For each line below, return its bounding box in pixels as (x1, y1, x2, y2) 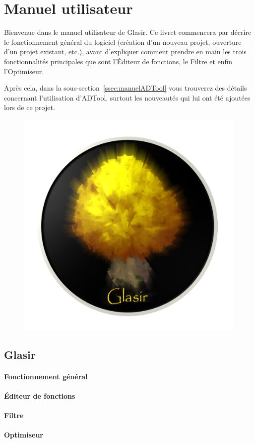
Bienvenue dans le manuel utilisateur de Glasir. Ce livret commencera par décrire (4, 27, 252, 37)
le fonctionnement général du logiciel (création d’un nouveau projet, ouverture (4, 36, 242, 47)
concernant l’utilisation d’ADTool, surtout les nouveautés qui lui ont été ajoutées (4, 92, 251, 103)
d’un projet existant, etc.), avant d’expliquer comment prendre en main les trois (4, 46, 247, 57)
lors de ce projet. (4, 102, 55, 112)
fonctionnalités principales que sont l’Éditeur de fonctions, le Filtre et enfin (4, 56, 233, 66)
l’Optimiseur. (4, 66, 44, 76)
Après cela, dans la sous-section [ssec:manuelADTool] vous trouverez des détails (4, 83, 247, 93)
